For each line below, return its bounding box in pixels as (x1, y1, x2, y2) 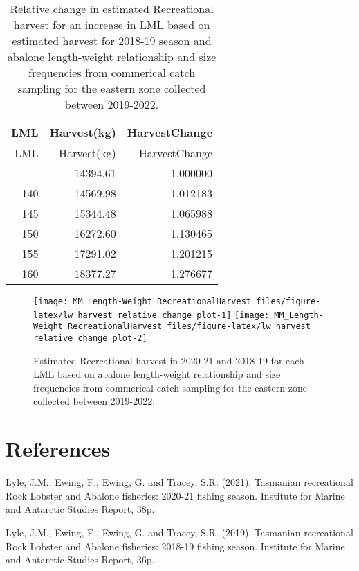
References (6, 434, 111, 463)
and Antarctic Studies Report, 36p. (6, 552, 155, 567)
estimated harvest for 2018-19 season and (12, 33, 212, 49)
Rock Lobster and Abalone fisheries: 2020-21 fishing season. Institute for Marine (6, 488, 345, 502)
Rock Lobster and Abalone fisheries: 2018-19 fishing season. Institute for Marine (6, 538, 345, 553)
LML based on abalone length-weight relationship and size (33, 367, 281, 381)
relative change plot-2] (33, 333, 147, 343)
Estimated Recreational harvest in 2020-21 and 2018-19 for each (33, 353, 304, 367)
